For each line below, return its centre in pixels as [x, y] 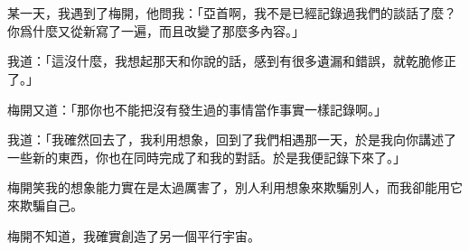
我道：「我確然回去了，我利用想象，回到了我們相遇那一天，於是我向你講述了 [232, 139]
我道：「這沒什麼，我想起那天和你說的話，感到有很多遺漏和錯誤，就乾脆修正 [232, 61]
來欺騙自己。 [45, 205]
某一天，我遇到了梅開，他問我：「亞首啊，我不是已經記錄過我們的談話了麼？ [232, 13]
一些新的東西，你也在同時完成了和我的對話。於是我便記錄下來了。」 [206, 157]
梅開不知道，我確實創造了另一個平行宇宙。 [134, 235]
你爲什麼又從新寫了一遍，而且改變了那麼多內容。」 [156, 30]
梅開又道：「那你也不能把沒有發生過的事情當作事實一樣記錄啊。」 [197, 109]
